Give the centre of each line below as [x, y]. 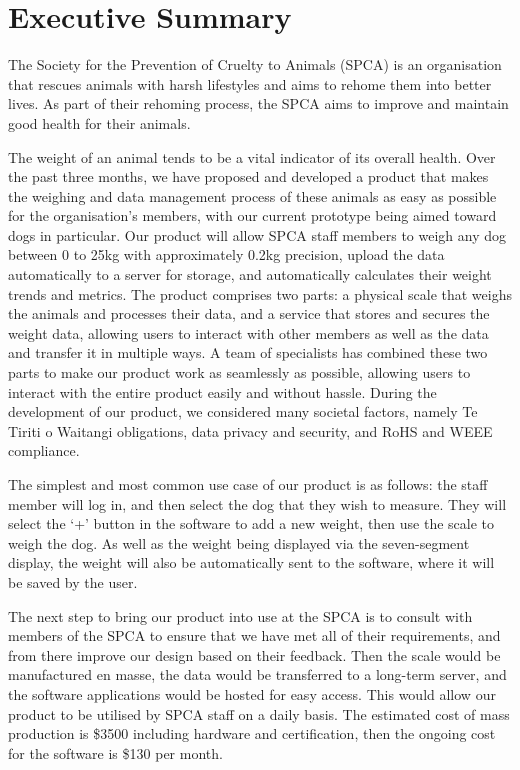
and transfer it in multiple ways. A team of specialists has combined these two [248, 352]
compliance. [44, 450]
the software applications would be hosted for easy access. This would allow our [252, 693]
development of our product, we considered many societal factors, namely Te [243, 411]
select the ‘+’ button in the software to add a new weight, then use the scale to [251, 523]
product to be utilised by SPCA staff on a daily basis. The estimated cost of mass [259, 713]
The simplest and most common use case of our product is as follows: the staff [248, 484]
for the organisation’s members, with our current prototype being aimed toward [252, 215]
